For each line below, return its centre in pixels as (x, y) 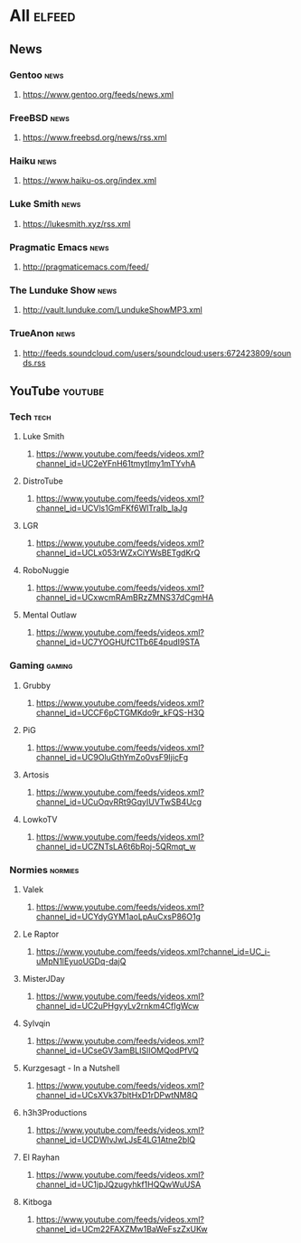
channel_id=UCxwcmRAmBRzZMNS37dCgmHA (125, 598)
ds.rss (34, 363)
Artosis (36, 775)
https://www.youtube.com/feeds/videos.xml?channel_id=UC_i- (153, 951)
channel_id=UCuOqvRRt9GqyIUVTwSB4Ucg (118, 802)
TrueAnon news (42, 334)
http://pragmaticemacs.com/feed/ (85, 267)
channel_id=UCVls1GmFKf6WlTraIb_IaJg (112, 508)
